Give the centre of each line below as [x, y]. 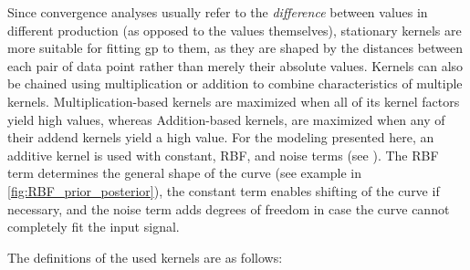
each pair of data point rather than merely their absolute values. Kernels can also [235, 65]
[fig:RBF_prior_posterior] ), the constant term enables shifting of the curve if [224, 190]
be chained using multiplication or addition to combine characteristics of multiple [235, 83]
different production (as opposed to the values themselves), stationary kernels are [235, 30]
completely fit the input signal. [94, 227]
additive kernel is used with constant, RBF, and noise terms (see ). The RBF [223, 155]
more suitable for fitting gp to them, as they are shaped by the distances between [235, 48]
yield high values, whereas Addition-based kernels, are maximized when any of [226, 119]
